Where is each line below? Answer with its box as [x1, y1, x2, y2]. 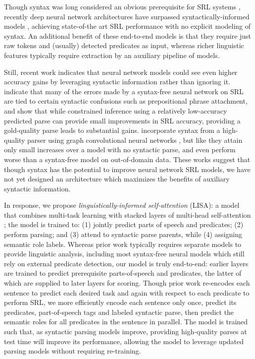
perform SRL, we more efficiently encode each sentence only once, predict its [4, 297, 237, 307]
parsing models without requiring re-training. [4, 346, 141, 356]
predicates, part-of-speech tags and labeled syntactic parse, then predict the [4, 306, 234, 317]
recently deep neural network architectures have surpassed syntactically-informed [4, 11, 250, 21]
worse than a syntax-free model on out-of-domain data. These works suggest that [4, 154, 251, 164]
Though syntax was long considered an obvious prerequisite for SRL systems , [4, 1, 241, 11]
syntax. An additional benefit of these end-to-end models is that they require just [4, 30, 252, 41]
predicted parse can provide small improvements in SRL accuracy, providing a [4, 115, 241, 125]
